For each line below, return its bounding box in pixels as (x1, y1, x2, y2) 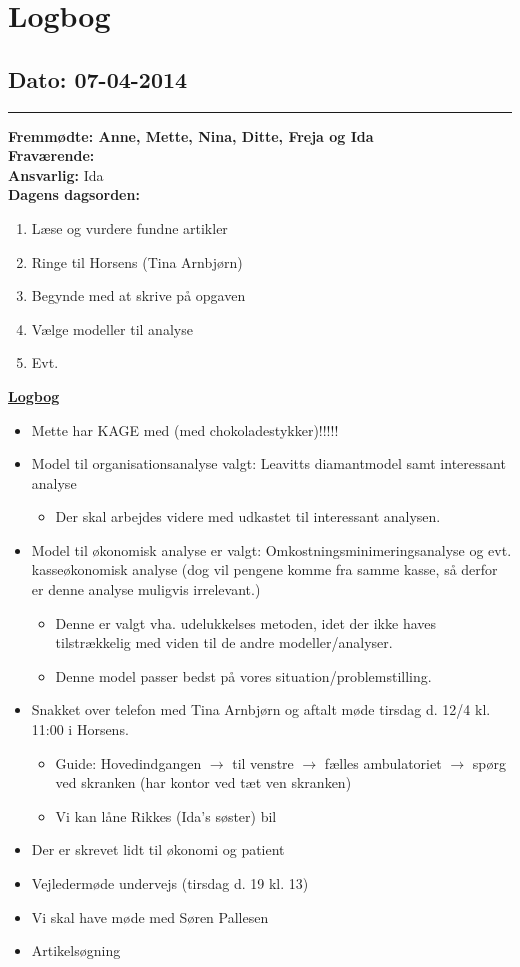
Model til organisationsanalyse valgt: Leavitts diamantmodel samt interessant (31, 453, 506, 474)
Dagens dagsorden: (8, 184, 140, 205)
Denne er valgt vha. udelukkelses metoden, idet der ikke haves (55, 612, 437, 633)
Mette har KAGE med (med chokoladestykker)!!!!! (31, 419, 339, 440)
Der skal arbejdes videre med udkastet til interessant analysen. (55, 506, 441, 527)
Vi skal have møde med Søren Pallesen (31, 906, 269, 927)
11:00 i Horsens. (31, 719, 129, 740)
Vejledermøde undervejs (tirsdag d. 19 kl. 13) (31, 873, 309, 894)
